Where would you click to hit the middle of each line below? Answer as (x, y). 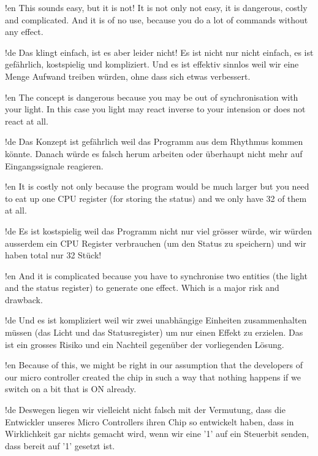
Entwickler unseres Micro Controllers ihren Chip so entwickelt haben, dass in (150, 421)
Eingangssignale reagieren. (54, 165)
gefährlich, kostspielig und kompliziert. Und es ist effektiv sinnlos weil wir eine (152, 64)
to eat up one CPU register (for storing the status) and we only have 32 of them (156, 198)
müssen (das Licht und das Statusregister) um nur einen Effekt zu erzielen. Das (154, 332)
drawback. (24, 299)
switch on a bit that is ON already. (71, 389)
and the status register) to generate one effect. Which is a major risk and (142, 288)
